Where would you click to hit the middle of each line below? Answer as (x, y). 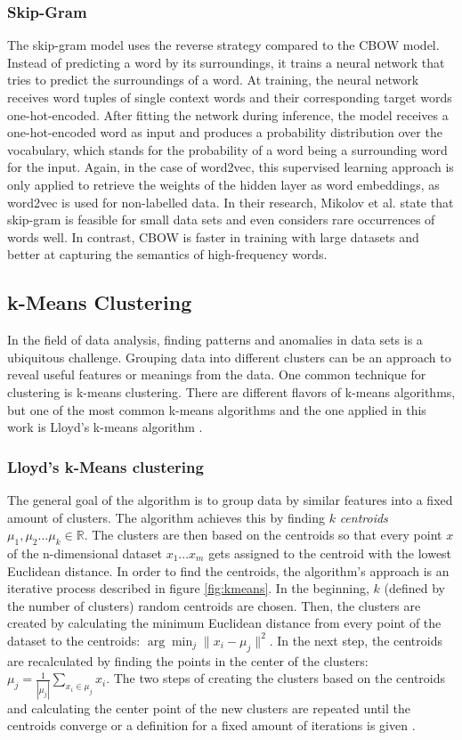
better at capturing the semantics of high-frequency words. (167, 254)
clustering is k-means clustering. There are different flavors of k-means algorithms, (231, 391)
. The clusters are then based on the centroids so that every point (263, 535)
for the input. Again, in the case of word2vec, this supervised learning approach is (231, 167)
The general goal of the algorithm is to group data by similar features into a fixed (230, 499)
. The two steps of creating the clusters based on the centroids (276, 678)
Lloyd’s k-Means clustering (105, 466)
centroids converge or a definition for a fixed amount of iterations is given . (211, 725)
